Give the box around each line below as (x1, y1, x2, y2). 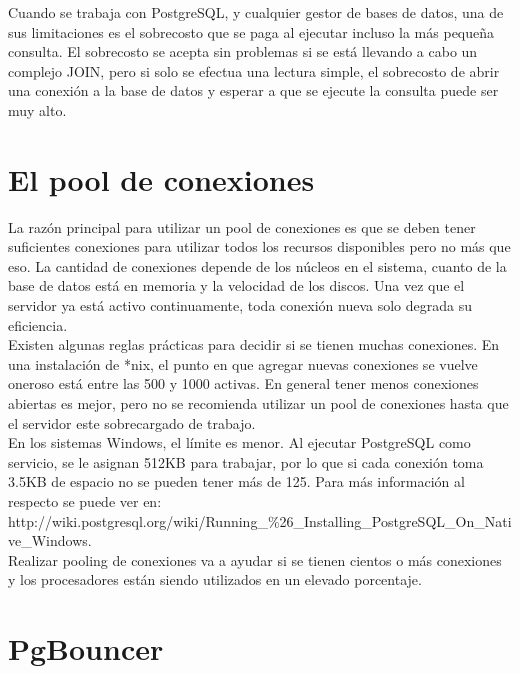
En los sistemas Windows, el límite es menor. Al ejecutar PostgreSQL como (8, 432, 471, 453)
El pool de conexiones (8, 158, 315, 199)
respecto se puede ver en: (8, 491, 162, 511)
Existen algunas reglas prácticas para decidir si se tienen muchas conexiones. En (8, 334, 500, 355)
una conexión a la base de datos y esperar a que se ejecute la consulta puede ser (8, 80, 499, 101)
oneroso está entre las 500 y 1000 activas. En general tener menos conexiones (8, 373, 479, 394)
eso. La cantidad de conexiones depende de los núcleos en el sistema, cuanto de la (8, 255, 507, 276)
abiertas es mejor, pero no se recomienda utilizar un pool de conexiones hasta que (8, 393, 509, 414)
